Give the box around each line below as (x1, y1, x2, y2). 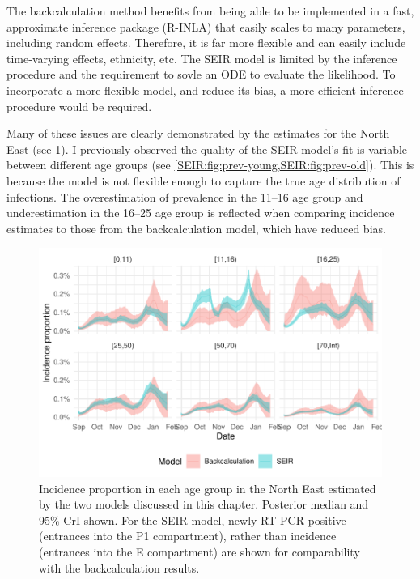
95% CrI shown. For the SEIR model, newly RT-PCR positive (39, 511, 346, 528)
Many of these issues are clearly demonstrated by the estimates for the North (6, 125, 390, 142)
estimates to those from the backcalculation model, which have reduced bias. (6, 219, 386, 236)
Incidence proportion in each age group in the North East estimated (39, 479, 376, 496)
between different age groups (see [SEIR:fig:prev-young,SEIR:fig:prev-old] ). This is (6, 156, 414, 173)
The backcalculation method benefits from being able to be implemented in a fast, (6, 2, 414, 19)
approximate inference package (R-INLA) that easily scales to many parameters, (6, 18, 405, 35)
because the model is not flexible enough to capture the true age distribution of (6, 172, 401, 189)
